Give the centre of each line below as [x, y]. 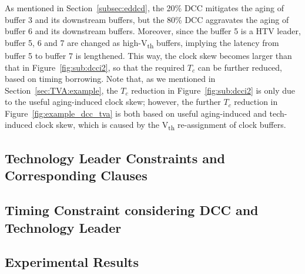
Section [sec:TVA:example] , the [61, 90]
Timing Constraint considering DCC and [132, 210]
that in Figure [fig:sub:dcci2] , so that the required [95, 67]
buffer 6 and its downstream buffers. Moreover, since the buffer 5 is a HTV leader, [153, 31]
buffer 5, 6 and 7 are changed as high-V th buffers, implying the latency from [142, 43]
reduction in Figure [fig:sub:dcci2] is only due [213, 90]
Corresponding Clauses [76, 175]
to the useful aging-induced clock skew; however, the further [113, 102]
